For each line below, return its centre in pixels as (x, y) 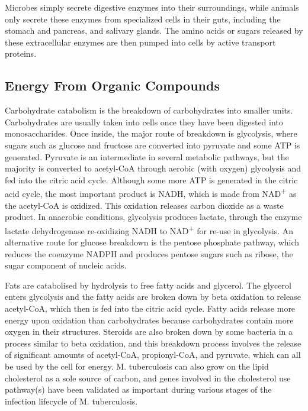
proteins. (21, 54)
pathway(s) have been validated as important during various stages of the (138, 389)
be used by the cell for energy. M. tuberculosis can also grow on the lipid (137, 366)
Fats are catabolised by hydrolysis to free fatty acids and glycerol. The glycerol (148, 285)
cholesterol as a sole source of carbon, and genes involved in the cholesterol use (148, 378)
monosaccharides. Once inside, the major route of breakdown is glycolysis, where (151, 133)
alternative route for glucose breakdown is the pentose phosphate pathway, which (152, 242)
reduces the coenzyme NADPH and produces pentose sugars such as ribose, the (149, 253)
